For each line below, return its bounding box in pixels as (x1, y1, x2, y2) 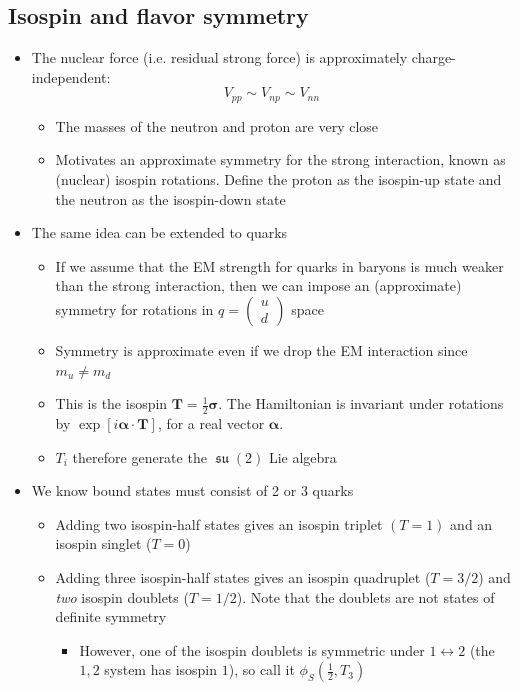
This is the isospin (55, 393, 168, 414)
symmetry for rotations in (55, 299, 214, 319)
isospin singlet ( (55, 533, 152, 554)
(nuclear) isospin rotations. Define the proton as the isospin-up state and (55, 169, 502, 190)
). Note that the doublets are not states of (236, 586, 495, 607)
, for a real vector (157, 413, 265, 434)
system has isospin (104, 659, 218, 680)
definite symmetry (55, 606, 167, 627)
